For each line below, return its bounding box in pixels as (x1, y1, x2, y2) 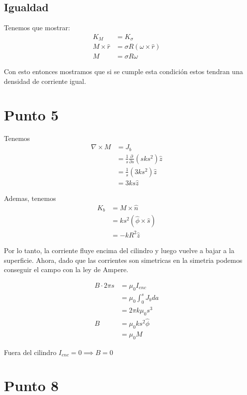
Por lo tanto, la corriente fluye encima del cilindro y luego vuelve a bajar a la (4, 245, 234, 255)
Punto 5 (4, 104, 59, 124)
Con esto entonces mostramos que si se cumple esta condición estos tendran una (4, 66, 243, 77)
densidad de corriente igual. (4, 76, 86, 86)
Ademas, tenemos (4, 193, 56, 203)
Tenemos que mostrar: (4, 22, 70, 33)
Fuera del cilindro (4, 347, 57, 357)
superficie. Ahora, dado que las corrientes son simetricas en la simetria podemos (4, 255, 243, 265)
